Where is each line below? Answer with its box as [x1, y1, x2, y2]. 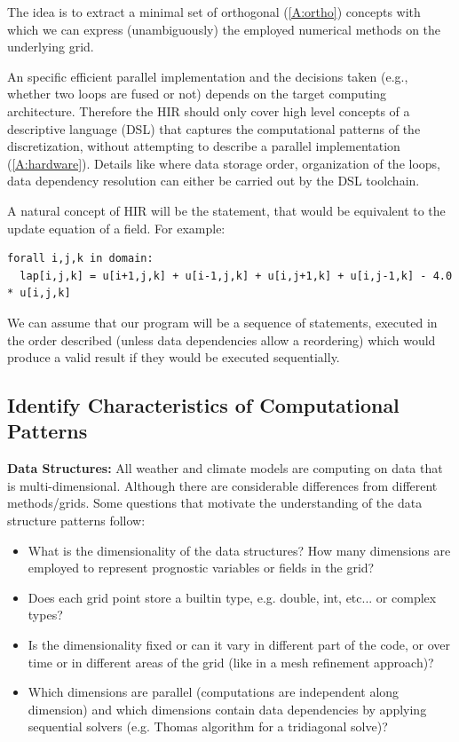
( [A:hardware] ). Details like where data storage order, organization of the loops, [7, 154, 441, 172]
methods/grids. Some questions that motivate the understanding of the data [7, 493, 423, 512]
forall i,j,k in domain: [7, 252, 154, 265]
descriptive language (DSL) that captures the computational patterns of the [7, 119, 421, 138]
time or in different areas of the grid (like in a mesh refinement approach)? [28, 652, 434, 671]
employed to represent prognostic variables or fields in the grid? [28, 558, 375, 577]
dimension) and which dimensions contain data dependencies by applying [28, 699, 427, 718]
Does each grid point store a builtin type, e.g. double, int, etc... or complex [28, 588, 437, 606]
